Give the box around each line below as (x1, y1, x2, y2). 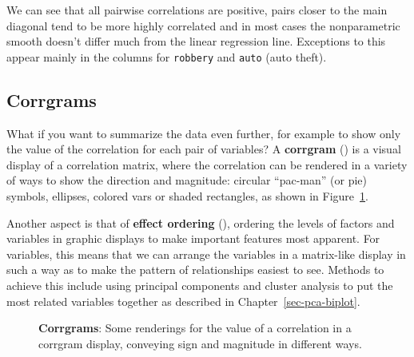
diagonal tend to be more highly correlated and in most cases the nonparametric (6, 17, 400, 34)
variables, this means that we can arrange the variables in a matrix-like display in (6, 245, 406, 262)
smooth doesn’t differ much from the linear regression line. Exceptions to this (6, 33, 386, 50)
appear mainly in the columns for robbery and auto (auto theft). (6, 48, 327, 65)
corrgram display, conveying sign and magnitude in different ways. (38, 335, 362, 351)
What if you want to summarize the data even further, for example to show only (6, 125, 401, 141)
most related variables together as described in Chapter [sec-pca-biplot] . (6, 292, 360, 309)
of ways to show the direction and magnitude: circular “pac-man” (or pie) (6, 172, 368, 188)
